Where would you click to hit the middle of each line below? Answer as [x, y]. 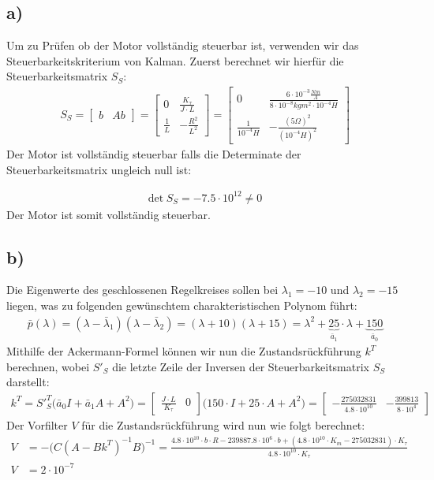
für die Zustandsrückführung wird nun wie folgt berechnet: [223, 424]
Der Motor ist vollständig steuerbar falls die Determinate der [154, 153]
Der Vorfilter [37, 424]
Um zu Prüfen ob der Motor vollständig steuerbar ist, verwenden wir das [183, 45]
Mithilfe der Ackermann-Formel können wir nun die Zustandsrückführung [184, 351]
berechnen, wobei [48, 366]
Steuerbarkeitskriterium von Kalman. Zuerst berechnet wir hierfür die [175, 60]
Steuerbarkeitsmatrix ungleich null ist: [99, 169]
